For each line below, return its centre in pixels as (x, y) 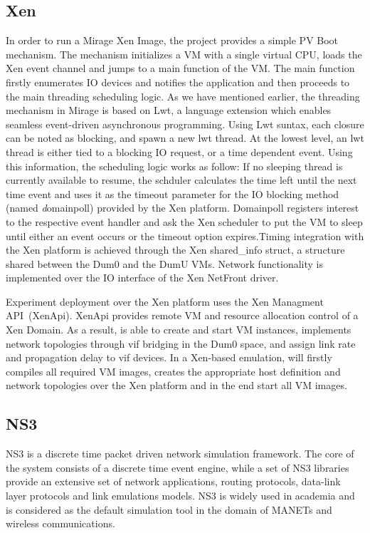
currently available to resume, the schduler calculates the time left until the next (181, 180)
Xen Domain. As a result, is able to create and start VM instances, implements (179, 330)
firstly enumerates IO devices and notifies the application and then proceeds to (178, 82)
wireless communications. (60, 523)
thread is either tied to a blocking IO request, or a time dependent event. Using (179, 151)
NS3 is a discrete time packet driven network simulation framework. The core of (180, 454)
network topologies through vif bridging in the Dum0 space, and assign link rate (181, 343)
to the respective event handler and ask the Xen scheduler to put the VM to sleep (184, 221)
